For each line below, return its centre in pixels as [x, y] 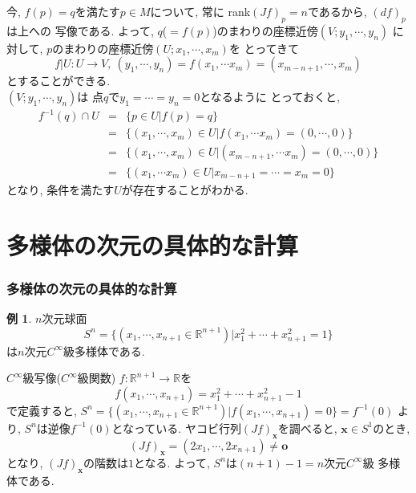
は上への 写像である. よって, [80, 30]
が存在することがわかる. [185, 189]
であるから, [337, 11]
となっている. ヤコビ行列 [176, 428]
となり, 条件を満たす [61, 189]
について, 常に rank [200, 11]
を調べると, [307, 428]
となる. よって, [172, 462]
